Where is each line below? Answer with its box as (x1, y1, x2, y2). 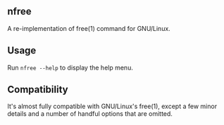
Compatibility (7, 84, 68, 96)
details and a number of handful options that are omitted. (7, 110, 173, 118)
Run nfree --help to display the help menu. (7, 63, 134, 72)
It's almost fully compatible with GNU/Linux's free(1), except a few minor (7, 102, 217, 111)
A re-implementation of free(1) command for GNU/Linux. (7, 24, 170, 32)
